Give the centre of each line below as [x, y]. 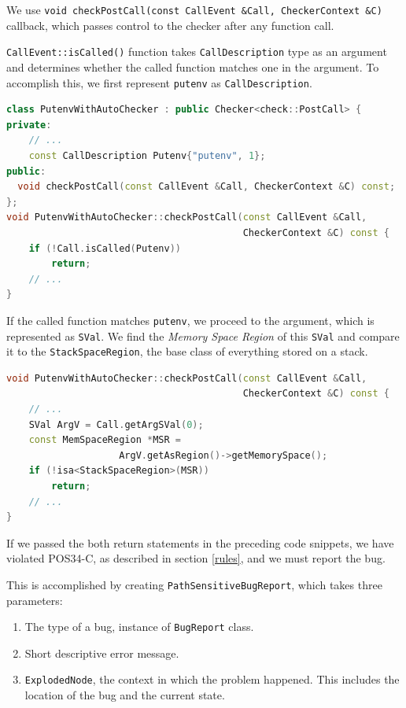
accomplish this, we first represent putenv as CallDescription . [159, 82]
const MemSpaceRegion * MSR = [105, 440]
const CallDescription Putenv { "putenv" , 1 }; [147, 155]
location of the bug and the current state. [125, 695]
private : [29, 125]
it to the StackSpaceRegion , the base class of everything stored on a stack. [187, 351]
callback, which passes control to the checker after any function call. [170, 25]
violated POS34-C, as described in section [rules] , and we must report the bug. [196, 558]
